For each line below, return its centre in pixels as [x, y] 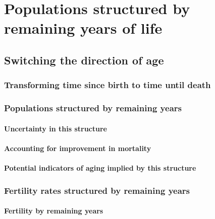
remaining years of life [83, 28]
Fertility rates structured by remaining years [97, 190]
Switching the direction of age [84, 60]
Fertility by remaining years [54, 211]
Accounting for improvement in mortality [78, 148]
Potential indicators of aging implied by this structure [100, 168]
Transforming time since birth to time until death [107, 85]
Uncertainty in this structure [56, 128]
